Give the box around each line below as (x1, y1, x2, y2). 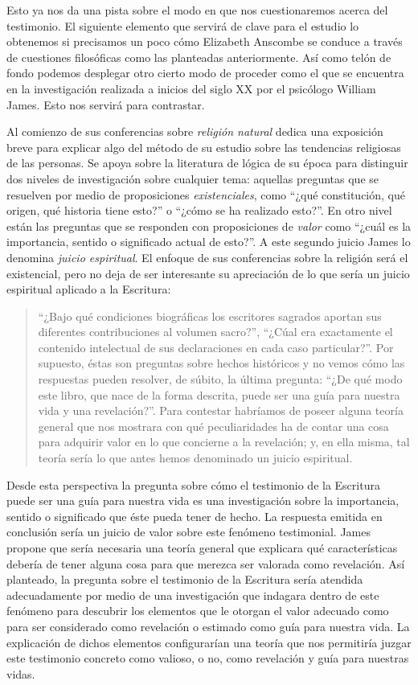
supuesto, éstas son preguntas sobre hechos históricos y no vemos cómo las (38, 355, 405, 371)
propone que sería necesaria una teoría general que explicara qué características (6, 539, 398, 556)
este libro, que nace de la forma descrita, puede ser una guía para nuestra (38, 386, 400, 403)
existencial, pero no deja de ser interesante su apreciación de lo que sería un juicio (6, 265, 410, 281)
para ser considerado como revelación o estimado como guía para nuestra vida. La (6, 617, 410, 634)
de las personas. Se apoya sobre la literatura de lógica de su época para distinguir (6, 154, 408, 171)
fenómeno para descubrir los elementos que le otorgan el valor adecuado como (6, 602, 389, 619)
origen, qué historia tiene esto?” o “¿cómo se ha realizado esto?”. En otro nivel (6, 202, 392, 219)
